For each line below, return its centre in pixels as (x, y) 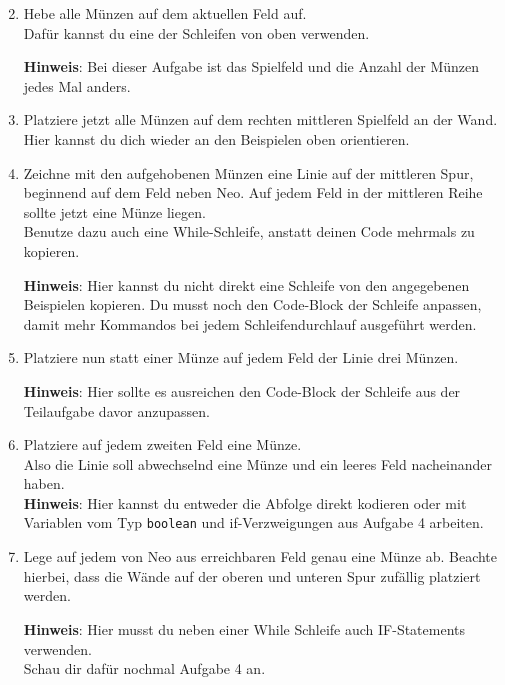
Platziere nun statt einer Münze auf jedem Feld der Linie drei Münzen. (241, 357)
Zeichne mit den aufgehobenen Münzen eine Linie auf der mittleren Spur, (248, 172)
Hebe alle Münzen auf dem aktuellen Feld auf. (165, 13)
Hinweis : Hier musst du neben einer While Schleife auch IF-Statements (244, 628)
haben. (44, 483)
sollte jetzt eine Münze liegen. (114, 211)
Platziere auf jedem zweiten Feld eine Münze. (162, 444)
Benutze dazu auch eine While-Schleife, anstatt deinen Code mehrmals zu (249, 231)
